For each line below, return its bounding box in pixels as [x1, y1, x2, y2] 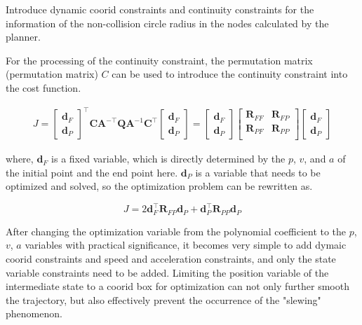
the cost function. [6, 80, 81, 95]
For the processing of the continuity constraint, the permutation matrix [6, 53, 313, 67]
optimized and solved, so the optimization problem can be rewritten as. [6, 179, 313, 193]
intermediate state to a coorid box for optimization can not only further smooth [6, 279, 349, 293]
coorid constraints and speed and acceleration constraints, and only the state [6, 251, 336, 266]
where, [6, 151, 34, 166]
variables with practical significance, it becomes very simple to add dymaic [25, 237, 347, 252]
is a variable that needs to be [195, 165, 321, 179]
